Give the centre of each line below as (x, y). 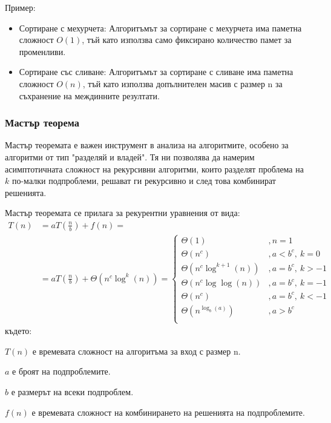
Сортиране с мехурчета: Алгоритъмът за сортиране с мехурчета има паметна (160, 28)
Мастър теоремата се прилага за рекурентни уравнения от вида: (123, 213)
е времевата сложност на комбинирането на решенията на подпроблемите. (168, 412)
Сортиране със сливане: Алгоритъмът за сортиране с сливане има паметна (156, 72)
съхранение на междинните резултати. (89, 95)
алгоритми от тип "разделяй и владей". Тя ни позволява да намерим (130, 156)
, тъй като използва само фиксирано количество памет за (187, 40)
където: (18, 331)
